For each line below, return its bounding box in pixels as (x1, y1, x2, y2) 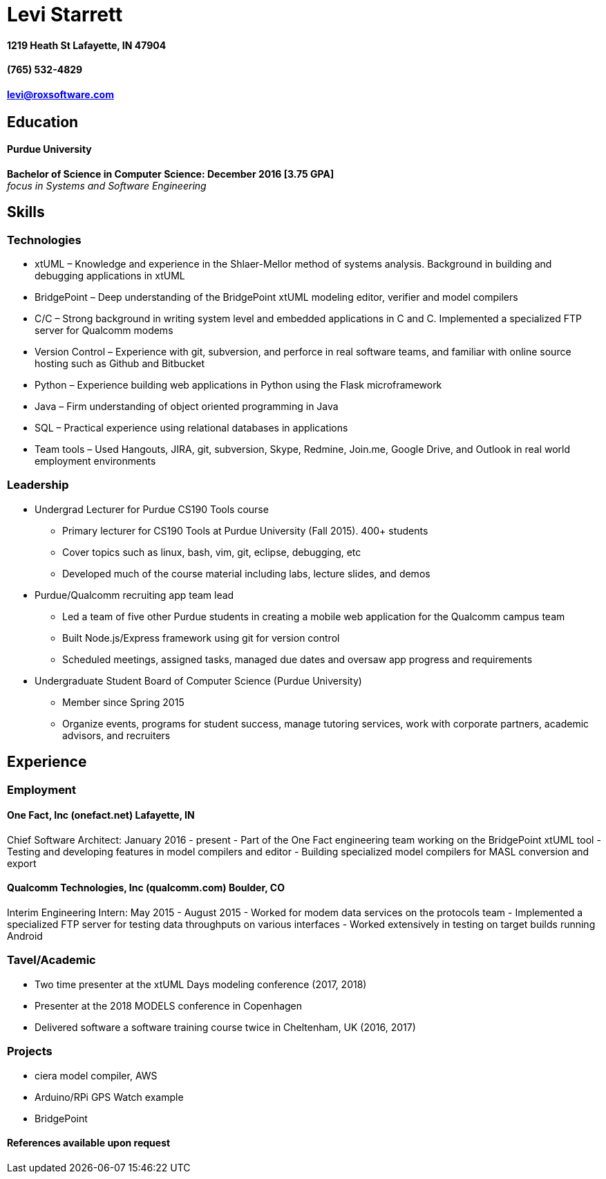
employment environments (35, 455, 156, 467)
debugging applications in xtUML (35, 270, 185, 282)
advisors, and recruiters (62, 729, 171, 741)
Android (7, 930, 43, 943)
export (7, 857, 37, 869)
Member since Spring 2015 (62, 696, 184, 708)
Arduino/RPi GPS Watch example (35, 1090, 184, 1103)
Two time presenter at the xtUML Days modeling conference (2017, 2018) (35, 978, 367, 990)
